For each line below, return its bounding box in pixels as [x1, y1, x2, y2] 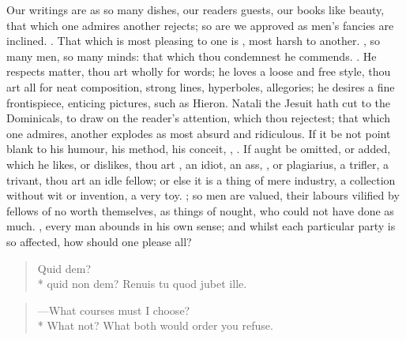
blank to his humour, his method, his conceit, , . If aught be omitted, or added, [6, 140, 391, 157]
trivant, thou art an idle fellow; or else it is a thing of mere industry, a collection [6, 171, 396, 188]
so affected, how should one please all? [6, 233, 192, 249]
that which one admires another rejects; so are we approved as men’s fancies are [6, 17, 394, 33]
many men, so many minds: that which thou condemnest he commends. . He [6, 47, 377, 64]
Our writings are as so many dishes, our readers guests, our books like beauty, [6, 2, 385, 17]
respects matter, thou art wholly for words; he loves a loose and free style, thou [6, 63, 391, 80]
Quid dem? [37, 260, 92, 276]
